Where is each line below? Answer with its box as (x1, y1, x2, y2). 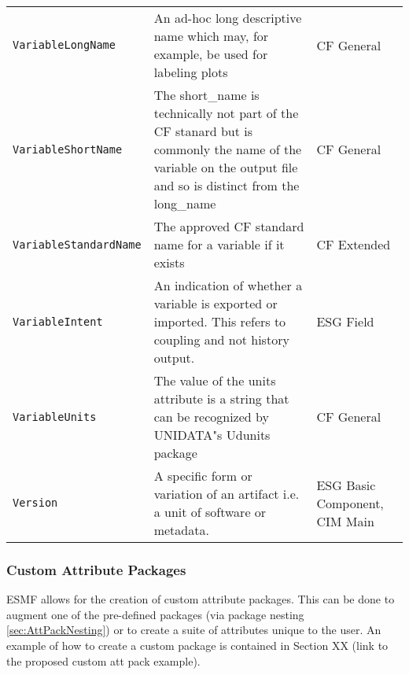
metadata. (153, 521, 209, 539)
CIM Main (316, 511, 374, 530)
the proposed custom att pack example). (6, 652, 201, 669)
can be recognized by (153, 408, 269, 426)
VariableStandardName (13, 238, 142, 251)
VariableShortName (13, 142, 123, 156)
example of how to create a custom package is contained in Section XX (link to (6, 637, 389, 653)
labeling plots (153, 63, 228, 81)
